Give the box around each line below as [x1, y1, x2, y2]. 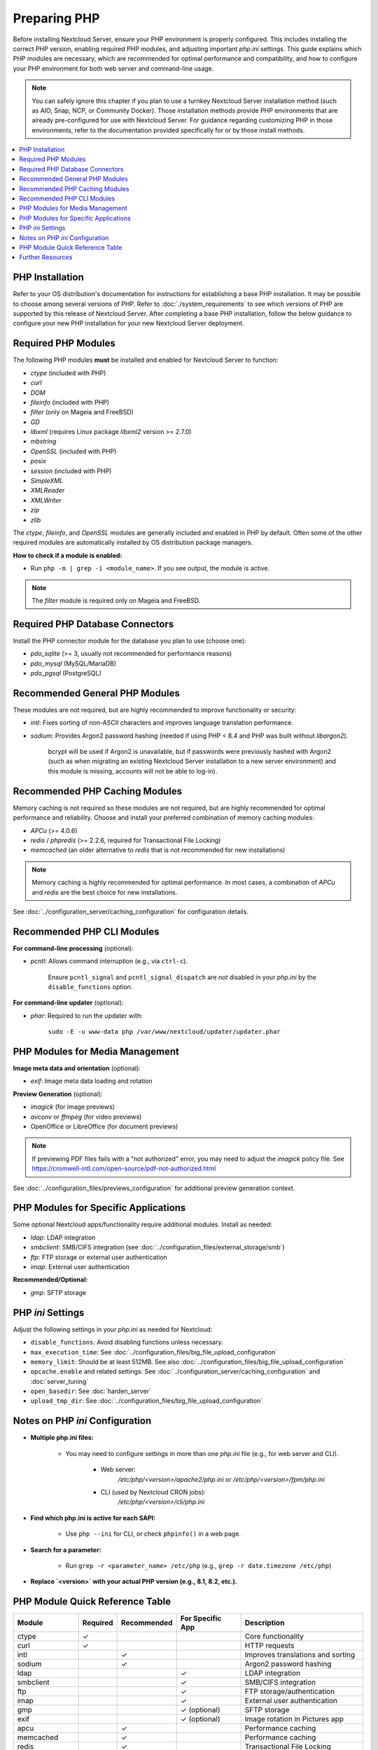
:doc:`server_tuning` [30, 1377, 89, 1385]
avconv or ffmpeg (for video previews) [30, 1112, 142, 1121]
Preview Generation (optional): [13, 1089, 103, 1098]
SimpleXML [30, 477, 64, 485]
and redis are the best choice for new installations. [31, 888, 178, 896]
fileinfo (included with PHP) [30, 398, 110, 406]
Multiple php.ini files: [30, 1434, 94, 1442]
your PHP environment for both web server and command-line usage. [13, 64, 214, 73]
